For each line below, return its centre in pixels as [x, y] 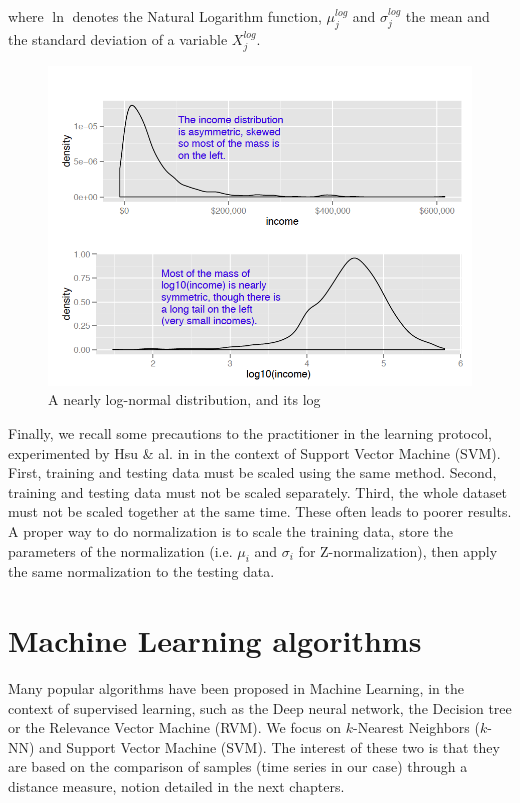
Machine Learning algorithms [215, 640]
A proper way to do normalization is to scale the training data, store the [230, 531]
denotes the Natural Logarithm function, [197, 16]
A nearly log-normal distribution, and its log [184, 399]
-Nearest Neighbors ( [416, 727]
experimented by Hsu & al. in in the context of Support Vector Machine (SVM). [254, 452]
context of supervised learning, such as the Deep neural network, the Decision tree [260, 707]
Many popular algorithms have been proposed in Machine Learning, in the [236, 688]
